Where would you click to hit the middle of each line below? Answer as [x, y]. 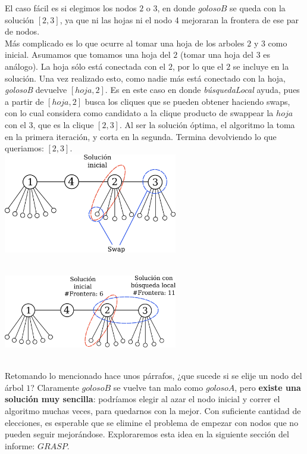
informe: [20, 445]
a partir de [24, 101]
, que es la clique [63, 124]
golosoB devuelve [36, 90]
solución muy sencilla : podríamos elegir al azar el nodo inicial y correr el [142, 399]
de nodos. [22, 31]
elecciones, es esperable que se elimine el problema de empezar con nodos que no [152, 422]
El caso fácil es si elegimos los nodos [71, 8]
